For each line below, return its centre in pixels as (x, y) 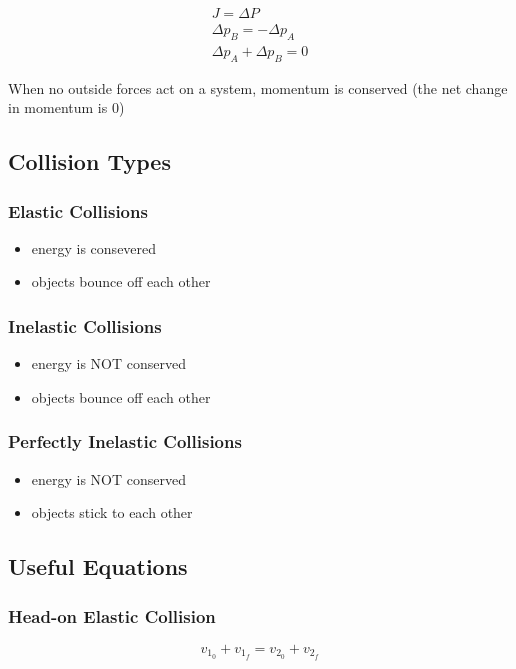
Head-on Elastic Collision (112, 615)
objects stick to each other (112, 512)
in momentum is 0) (66, 107)
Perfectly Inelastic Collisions (125, 441)
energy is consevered (94, 247)
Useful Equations (98, 566)
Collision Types (89, 161)
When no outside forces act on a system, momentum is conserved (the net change (258, 87)
